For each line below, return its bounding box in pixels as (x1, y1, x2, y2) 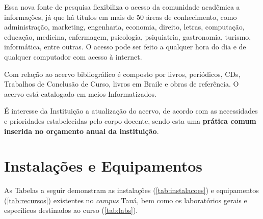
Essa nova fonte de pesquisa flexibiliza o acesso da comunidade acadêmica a (4, 2, 240, 12)
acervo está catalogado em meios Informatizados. (4, 88, 156, 99)
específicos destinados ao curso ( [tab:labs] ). (4, 205, 138, 215)
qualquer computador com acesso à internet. (4, 51, 142, 62)
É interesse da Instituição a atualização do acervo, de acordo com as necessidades (4, 105, 258, 116)
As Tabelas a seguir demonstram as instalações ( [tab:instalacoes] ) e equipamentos (4, 185, 259, 196)
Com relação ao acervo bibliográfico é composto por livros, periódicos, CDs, (4, 68, 241, 79)
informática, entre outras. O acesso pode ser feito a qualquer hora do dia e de (4, 41, 246, 52)
